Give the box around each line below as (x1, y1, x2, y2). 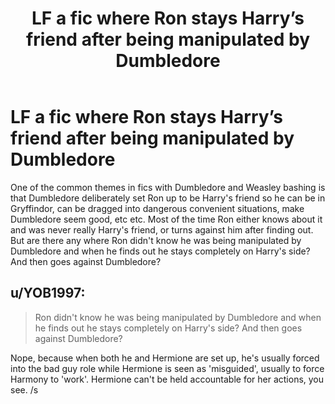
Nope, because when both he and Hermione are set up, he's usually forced (10, 352, 320, 364)
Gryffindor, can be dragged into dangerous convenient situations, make (10, 202, 305, 214)
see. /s (10, 383, 39, 396)
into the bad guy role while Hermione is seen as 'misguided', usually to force (10, 362, 325, 374)
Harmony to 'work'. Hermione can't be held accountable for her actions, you (10, 373, 325, 385)
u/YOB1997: (10, 285, 86, 302)
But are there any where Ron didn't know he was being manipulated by (10, 234, 302, 246)
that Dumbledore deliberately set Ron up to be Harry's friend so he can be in (10, 192, 326, 204)
